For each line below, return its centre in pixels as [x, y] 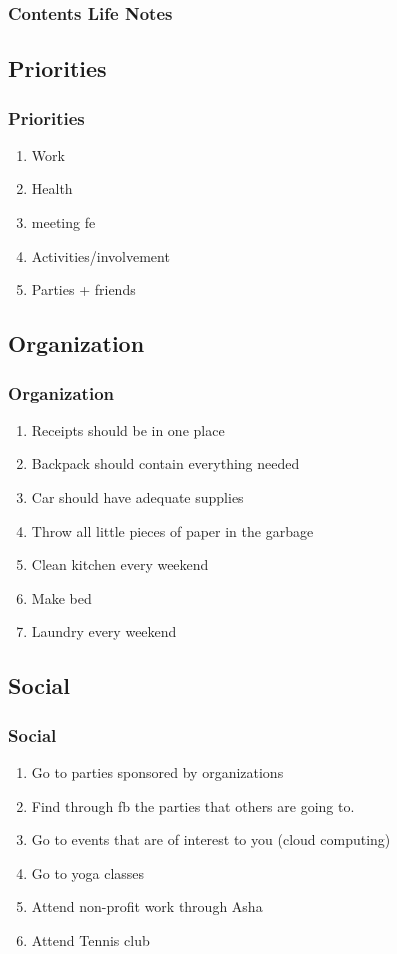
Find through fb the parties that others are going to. [193, 805]
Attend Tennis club [90, 939]
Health [52, 188]
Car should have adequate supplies [137, 497]
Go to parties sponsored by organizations [157, 771]
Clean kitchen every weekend [120, 564]
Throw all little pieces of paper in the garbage [172, 530]
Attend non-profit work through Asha [147, 906]
